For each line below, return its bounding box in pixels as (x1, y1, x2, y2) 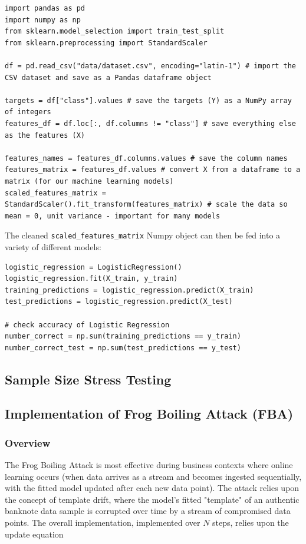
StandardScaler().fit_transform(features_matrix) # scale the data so (5, 200, 288, 209)
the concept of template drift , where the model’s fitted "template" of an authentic (5, 493, 300, 505)
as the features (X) (5, 131, 85, 140)
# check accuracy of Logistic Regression (5, 320, 170, 329)
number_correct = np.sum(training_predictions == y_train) (5, 332, 241, 341)
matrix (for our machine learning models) (5, 177, 174, 185)
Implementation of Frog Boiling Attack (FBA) (5, 404, 294, 423)
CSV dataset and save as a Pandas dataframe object (5, 73, 212, 82)
